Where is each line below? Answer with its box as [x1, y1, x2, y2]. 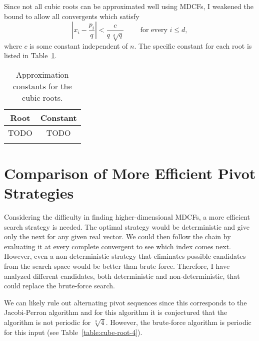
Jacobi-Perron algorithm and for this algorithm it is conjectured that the [4, 307, 227, 317]
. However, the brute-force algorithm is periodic [105, 316, 251, 327]
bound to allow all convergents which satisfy [4, 11, 139, 21]
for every [140, 27, 167, 34]
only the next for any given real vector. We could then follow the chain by [4, 231, 231, 242]
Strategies [4, 183, 74, 203]
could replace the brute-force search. [4, 280, 115, 291]
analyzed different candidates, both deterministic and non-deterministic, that [4, 270, 240, 281]
